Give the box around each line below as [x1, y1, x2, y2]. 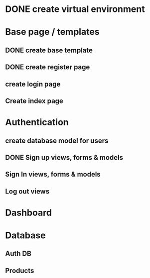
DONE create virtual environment [5, 3, 146, 15]
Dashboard [5, 207, 52, 218]
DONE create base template [5, 46, 93, 54]
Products [5, 266, 34, 275]
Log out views [5, 187, 50, 195]
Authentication [5, 117, 69, 128]
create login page [5, 80, 61, 88]
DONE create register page [5, 63, 90, 72]
